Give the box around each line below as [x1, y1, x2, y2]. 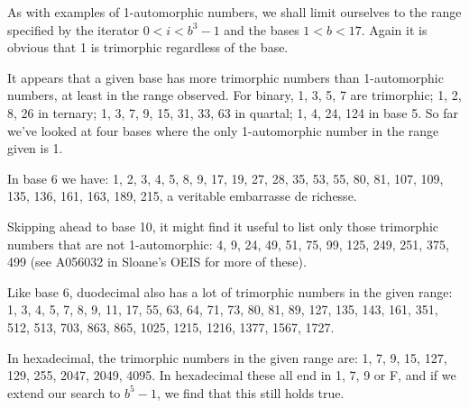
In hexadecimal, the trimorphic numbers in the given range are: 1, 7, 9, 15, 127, [7, 348, 447, 367]
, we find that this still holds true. [156, 383, 345, 402]
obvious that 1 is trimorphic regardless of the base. [7, 38, 289, 57]
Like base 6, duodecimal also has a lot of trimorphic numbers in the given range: [7, 282, 453, 301]
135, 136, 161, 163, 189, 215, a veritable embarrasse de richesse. [7, 186, 357, 205]
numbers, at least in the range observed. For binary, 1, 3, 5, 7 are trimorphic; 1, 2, [7, 86, 462, 104]
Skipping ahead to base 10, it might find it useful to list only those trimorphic [7, 216, 438, 235]
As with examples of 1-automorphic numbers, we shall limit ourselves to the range [7, 3, 462, 21]
